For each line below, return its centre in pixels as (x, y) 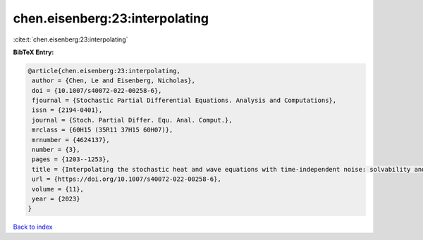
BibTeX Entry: (33, 52)
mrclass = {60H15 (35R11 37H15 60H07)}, (103, 130)
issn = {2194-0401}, (67, 110)
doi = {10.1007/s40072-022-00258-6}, (97, 90)
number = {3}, (56, 150)
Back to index (33, 227)
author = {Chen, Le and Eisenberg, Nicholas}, (114, 81)
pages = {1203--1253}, (71, 159)
